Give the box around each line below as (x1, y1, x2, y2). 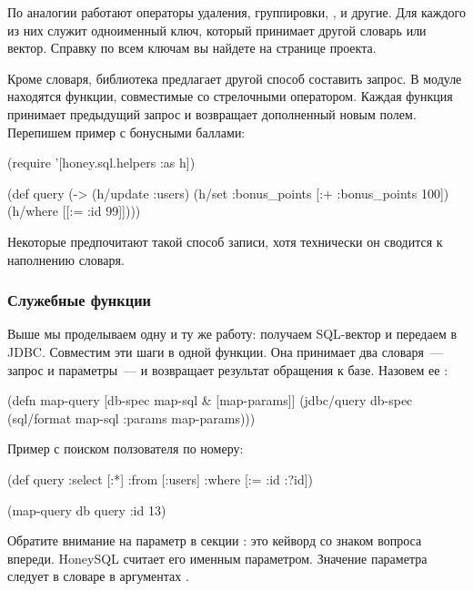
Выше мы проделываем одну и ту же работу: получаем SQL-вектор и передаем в (7, 324, 458, 343)
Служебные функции (7, 289, 151, 311)
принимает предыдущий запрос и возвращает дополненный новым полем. (7, 104, 417, 123)
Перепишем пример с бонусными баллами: (7, 122, 246, 141)
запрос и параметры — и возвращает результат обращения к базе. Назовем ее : (7, 360, 448, 379)
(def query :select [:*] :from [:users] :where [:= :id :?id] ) (7, 469, 314, 488)
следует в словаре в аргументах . (7, 566, 189, 586)
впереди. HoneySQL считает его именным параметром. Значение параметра (7, 548, 428, 567)
